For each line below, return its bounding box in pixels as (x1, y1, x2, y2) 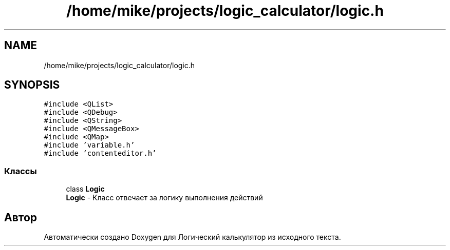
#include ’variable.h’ (44, 141, 135, 150)
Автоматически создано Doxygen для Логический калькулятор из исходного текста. (44, 233, 341, 242)
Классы (4, 165, 37, 176)
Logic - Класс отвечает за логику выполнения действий (66, 193, 263, 202)
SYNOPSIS (4, 78, 60, 92)
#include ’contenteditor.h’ (44, 149, 157, 158)
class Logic (66, 184, 105, 194)
